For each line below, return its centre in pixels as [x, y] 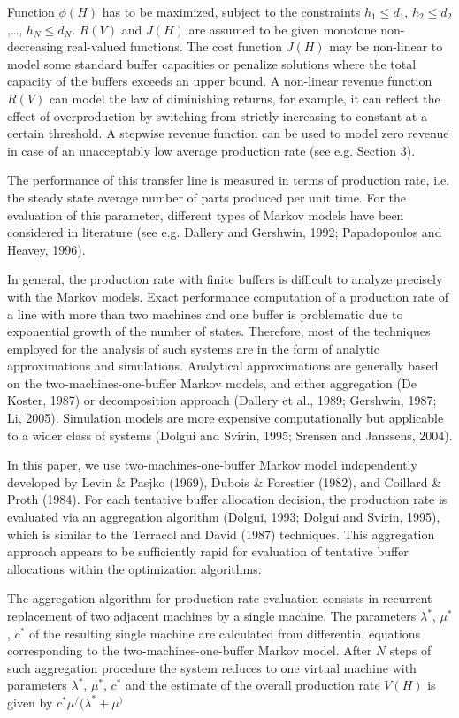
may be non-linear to [386, 46]
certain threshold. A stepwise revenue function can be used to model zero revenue [228, 133]
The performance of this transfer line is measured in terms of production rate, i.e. [229, 180]
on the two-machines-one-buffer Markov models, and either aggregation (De [212, 382]
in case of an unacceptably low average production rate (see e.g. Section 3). [211, 150]
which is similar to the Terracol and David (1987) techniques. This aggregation [221, 534]
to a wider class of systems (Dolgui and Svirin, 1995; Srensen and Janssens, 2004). [230, 435]
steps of [410, 650]
